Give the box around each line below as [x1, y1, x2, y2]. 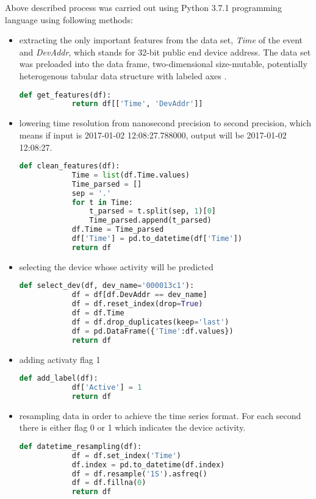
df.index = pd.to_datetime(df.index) [71, 460, 225, 469]
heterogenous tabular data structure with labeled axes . [19, 69, 227, 82]
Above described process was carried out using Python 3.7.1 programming [5, 1, 282, 13]
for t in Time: [71, 198, 133, 207]
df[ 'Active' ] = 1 [71, 383, 142, 392]
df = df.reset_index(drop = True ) [71, 300, 203, 309]
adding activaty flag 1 [19, 353, 101, 365]
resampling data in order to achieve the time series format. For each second [19, 409, 301, 422]
